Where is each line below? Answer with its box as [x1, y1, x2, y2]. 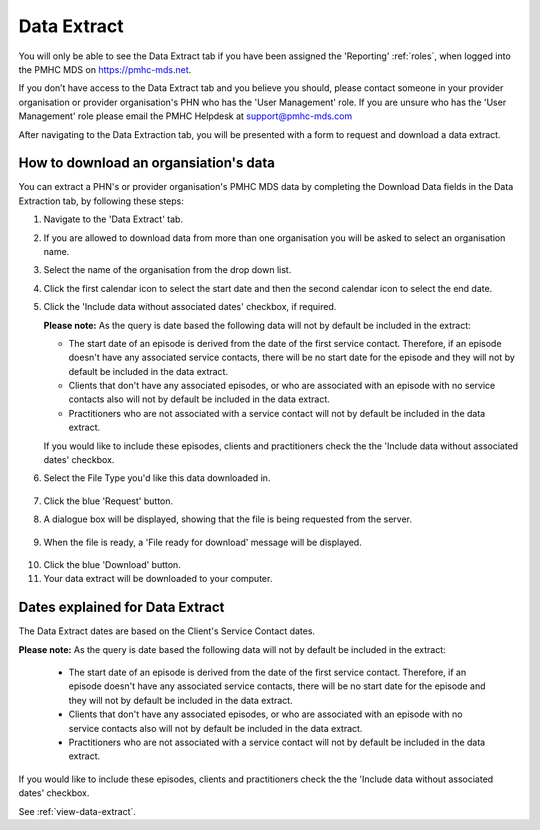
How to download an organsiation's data [18, 155, 275, 172]
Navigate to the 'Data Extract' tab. [43, 213, 184, 225]
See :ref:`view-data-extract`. [18, 805, 137, 817]
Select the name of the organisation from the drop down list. [43, 264, 292, 276]
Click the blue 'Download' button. [43, 559, 182, 570]
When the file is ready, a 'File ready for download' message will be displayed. [43, 536, 362, 548]
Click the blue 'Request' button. [43, 495, 174, 507]
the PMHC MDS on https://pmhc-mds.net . [18, 63, 192, 75]
